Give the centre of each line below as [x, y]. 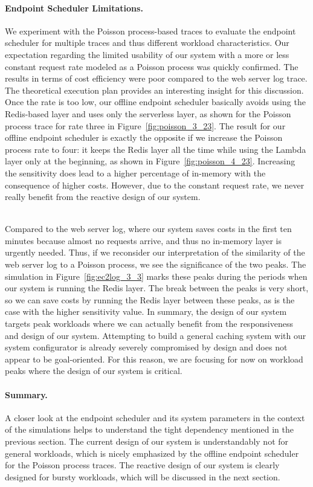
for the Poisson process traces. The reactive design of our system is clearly [142, 465]
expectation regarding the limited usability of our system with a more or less [147, 54]
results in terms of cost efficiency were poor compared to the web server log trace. [156, 78]
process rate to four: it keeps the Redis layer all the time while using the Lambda [156, 149]
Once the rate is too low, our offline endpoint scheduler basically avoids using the [155, 102]
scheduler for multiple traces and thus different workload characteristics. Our [147, 43]
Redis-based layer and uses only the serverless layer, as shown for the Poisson [148, 113]
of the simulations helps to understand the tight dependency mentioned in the [149, 429]
